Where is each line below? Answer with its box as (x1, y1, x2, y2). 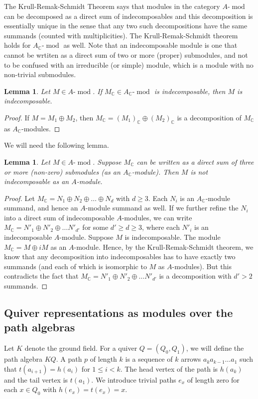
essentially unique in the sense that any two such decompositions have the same (4, 20, 248, 31)
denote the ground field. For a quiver (24, 343, 137, 353)
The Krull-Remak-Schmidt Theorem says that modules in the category (4, 1, 220, 11)
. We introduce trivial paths (91, 374, 176, 385)
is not (190, 166, 208, 177)
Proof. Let (4, 193, 35, 203)
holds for (4, 40, 31, 50)
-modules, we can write (122, 212, 192, 222)
